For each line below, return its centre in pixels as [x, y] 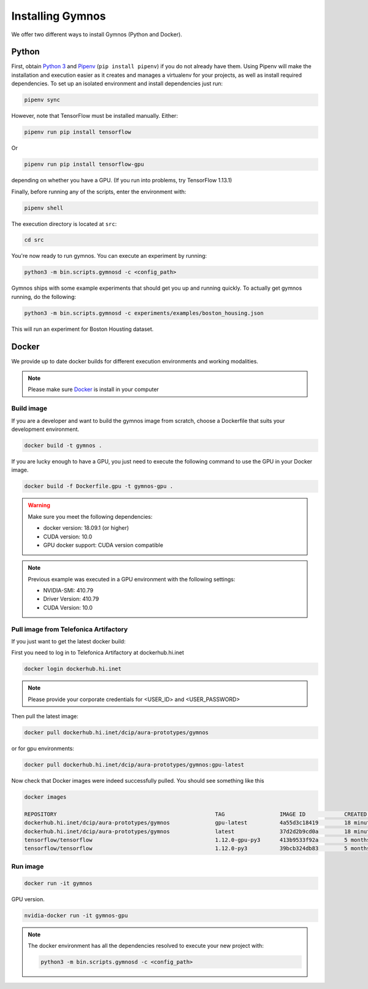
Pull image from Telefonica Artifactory [70, 629]
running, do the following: [44, 297]
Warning [39, 505]
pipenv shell [44, 208]
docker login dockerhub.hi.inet [73, 669]
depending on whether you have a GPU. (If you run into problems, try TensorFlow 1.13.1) [122, 180]
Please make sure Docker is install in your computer [94, 389]
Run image [28, 866]
